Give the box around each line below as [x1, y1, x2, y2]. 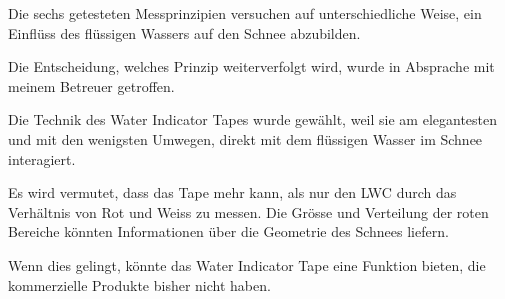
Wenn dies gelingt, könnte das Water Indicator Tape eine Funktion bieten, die [8, 254, 486, 275]
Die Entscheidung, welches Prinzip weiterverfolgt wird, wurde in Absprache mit [8, 56, 495, 77]
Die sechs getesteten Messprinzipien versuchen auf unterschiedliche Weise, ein [8, 3, 482, 23]
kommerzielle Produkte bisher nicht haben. [8, 274, 271, 295]
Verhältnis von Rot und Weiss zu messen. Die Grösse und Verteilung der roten [8, 201, 489, 222]
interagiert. [8, 148, 76, 169]
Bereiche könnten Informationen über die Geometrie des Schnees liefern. [8, 221, 449, 242]
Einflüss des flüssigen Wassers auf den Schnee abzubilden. [8, 22, 361, 43]
